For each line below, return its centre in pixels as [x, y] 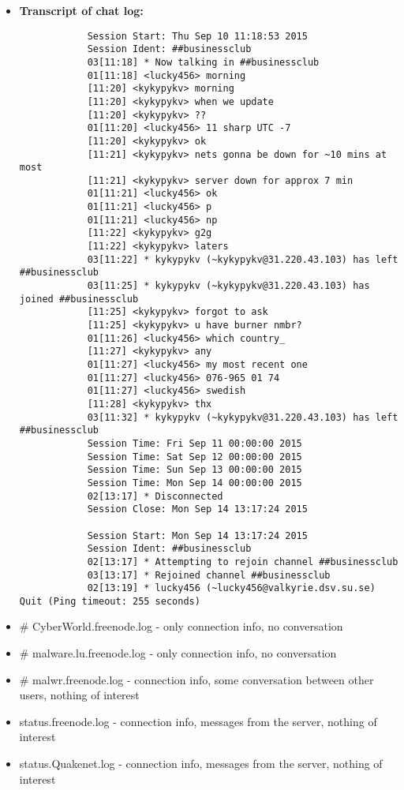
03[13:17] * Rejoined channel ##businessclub [209, 575]
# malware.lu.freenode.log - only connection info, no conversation [178, 653]
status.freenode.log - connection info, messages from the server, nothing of [198, 721]
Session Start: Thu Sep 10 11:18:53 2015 [197, 36]
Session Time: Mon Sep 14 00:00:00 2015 [195, 483]
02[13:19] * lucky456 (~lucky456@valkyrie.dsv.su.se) [231, 588]
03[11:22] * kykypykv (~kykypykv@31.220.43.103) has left [243, 259]
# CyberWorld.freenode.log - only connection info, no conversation [181, 626]
